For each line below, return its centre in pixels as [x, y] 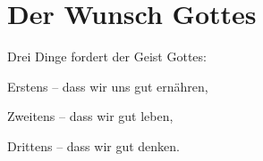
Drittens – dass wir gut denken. [94, 145]
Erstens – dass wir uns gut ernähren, [108, 86]
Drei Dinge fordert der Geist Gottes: [107, 56]
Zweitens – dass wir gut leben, [90, 116]
